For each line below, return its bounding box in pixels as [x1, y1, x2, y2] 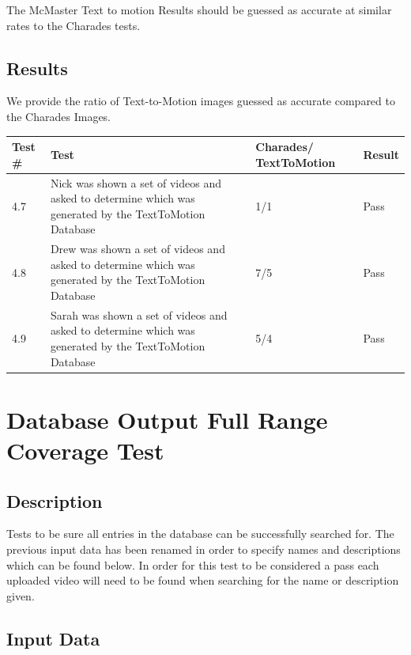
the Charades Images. [6, 108, 111, 124]
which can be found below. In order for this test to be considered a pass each [6, 556, 379, 573]
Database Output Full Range [6, 403, 328, 435]
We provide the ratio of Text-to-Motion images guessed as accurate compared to [6, 93, 395, 109]
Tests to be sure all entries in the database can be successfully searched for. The [6, 525, 394, 542]
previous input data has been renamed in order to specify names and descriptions [6, 541, 401, 557]
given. [6, 587, 35, 604]
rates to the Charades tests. [6, 17, 141, 33]
